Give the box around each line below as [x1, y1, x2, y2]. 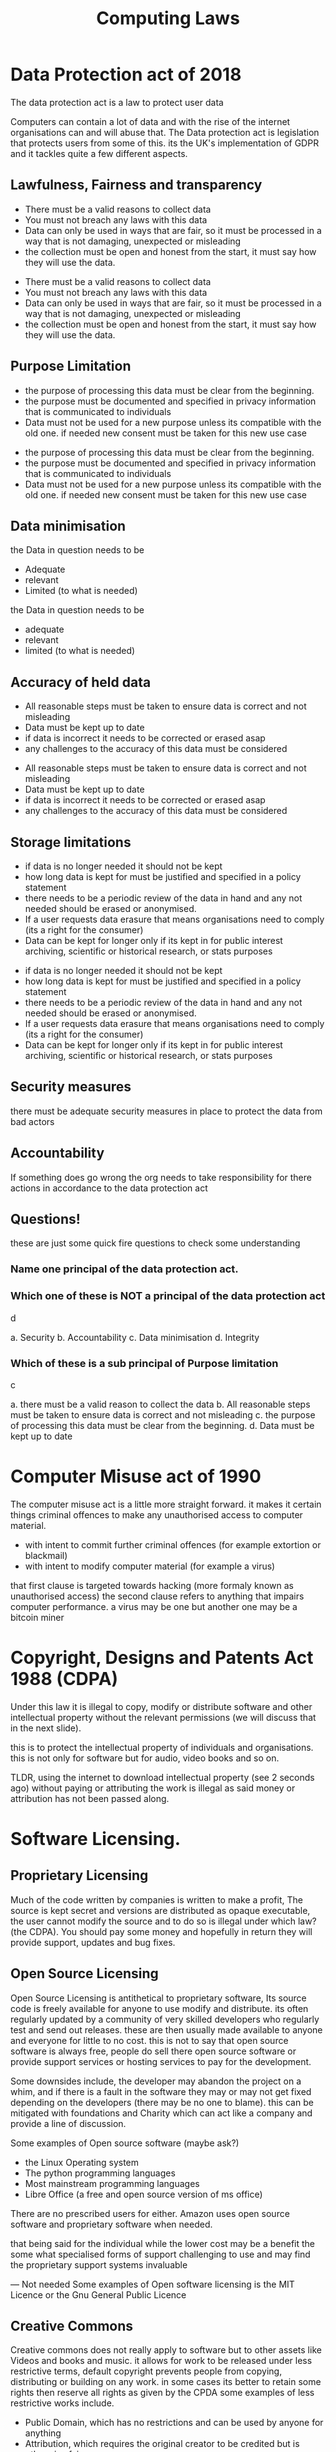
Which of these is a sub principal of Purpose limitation [10, 1356, 279, 1370]
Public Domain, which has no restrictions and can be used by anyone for [24, 2417, 324, 2429]
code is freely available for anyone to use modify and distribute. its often [10, 2002, 309, 2014]
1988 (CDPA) [10, 1668, 119, 1691]
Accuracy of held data [10, 673, 152, 691]
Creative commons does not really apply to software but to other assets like [10, 2344, 322, 2356]
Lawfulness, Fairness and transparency [10, 177, 263, 194]
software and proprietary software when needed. [10, 2218, 213, 2230]
